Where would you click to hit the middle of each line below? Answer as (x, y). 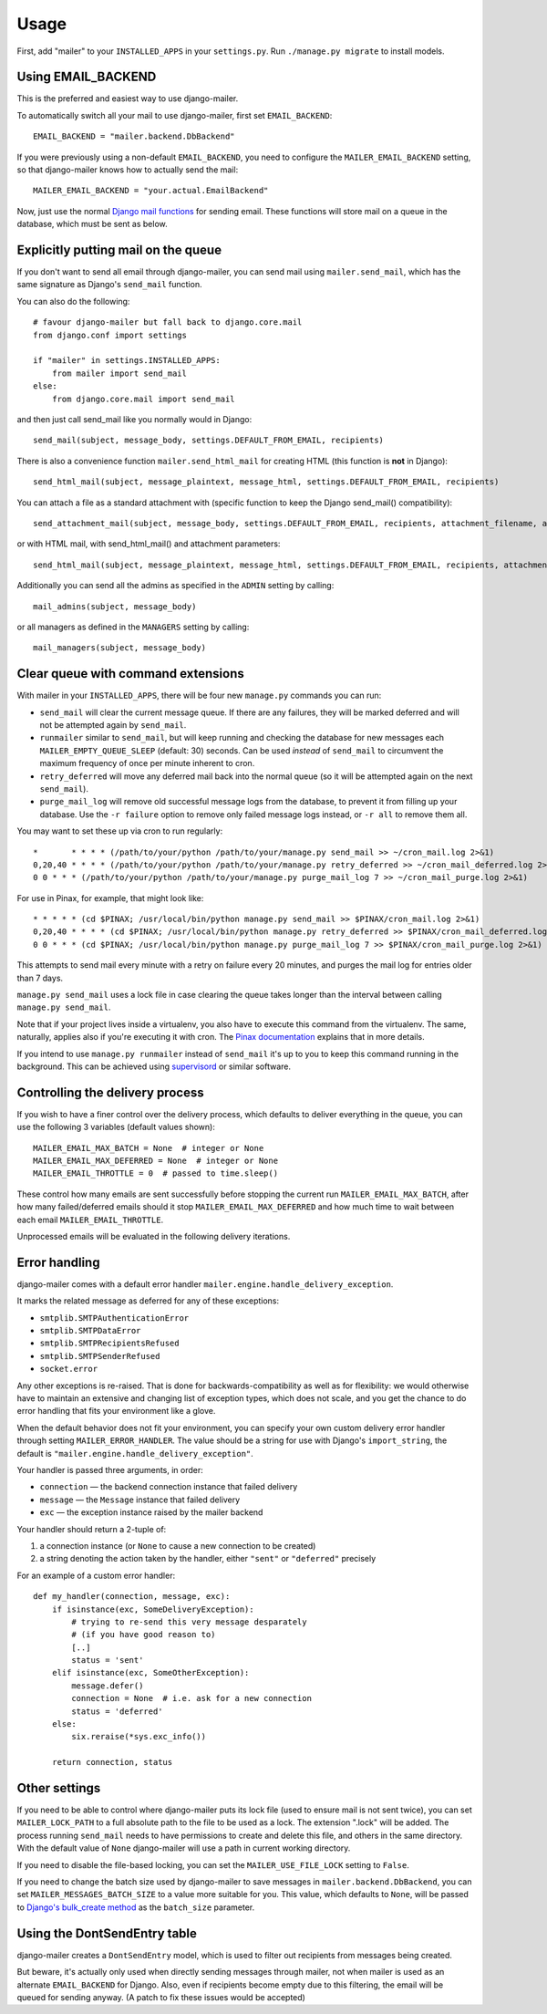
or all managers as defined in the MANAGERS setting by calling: (133, 627)
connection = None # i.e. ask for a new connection (191, 1698)
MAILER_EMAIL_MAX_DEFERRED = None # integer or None (155, 1161)
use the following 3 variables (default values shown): (116, 1127)
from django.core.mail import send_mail (144, 399)
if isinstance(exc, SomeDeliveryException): (153, 1609)
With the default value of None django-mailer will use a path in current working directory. (184, 1848)
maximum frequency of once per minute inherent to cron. (147, 763)
